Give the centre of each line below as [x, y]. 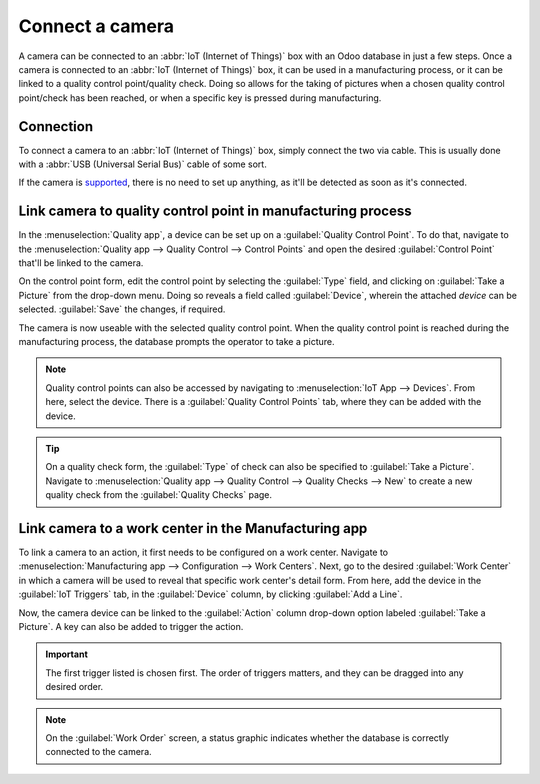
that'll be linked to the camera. [81, 263]
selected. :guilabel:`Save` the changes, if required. [122, 309]
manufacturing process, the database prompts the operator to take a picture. [176, 342]
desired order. [74, 687]
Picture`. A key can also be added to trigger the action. [131, 627]
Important [67, 654]
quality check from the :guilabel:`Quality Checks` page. [159, 495]
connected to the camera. [98, 752]
